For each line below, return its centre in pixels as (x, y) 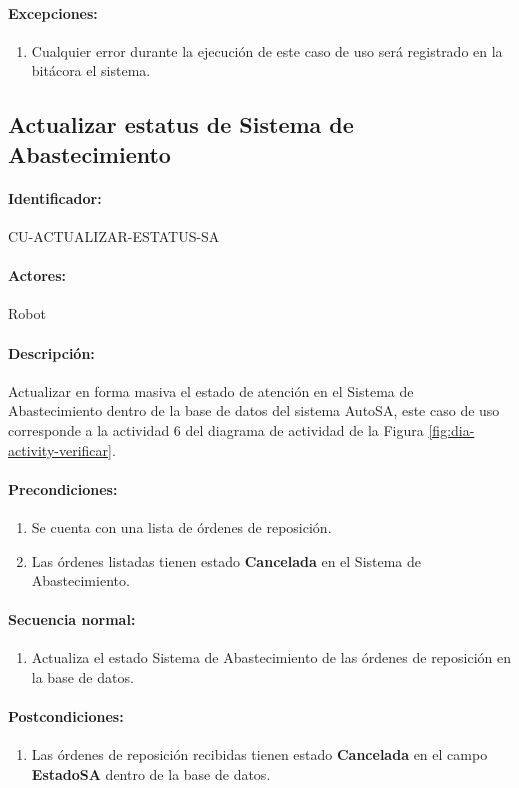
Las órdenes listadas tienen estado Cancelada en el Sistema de (226, 560)
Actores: (37, 275)
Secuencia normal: (72, 619)
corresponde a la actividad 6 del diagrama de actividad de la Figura (216, 429)
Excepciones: (53, 12)
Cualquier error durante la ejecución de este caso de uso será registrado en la (267, 50)
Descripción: (51, 352)
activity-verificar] (60, 449)
